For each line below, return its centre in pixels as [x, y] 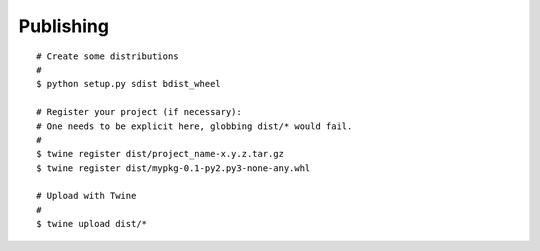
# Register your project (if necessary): [139, 112]
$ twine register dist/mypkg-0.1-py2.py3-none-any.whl [173, 168]
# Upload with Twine [86, 196]
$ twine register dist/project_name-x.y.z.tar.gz [160, 154]
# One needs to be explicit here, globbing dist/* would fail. [194, 126]
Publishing [64, 26]
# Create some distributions [107, 56]
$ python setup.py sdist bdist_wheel [129, 84]
